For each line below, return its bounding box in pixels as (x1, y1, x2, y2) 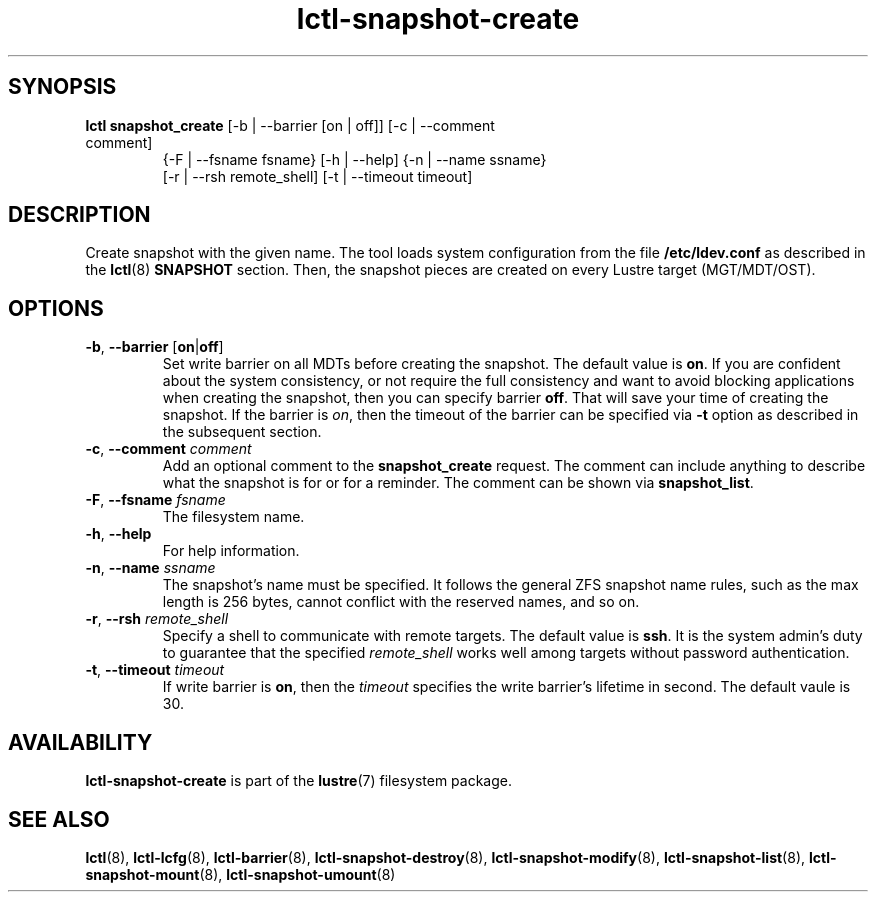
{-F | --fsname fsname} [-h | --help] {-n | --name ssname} (162, 150, 547, 168)
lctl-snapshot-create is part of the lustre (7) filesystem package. (85, 772, 513, 790)
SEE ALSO (8, 806, 110, 832)
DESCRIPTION (8, 202, 151, 228)
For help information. (162, 542, 300, 560)
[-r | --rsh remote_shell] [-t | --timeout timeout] (162, 167, 473, 185)
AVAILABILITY (8, 729, 153, 755)
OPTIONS (8, 295, 104, 321)
